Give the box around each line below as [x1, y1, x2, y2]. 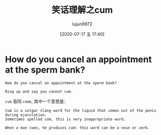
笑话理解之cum [51, 4, 113, 16]
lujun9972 [72, 21, 92, 27]
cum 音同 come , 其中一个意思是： [5, 98, 69, 104]
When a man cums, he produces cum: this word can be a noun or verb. [5, 125, 150, 130]
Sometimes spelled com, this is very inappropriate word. [5, 116, 126, 122]
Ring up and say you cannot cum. [5, 89, 73, 94]
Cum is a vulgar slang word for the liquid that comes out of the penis [5, 108, 157, 113]
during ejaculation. [5, 112, 47, 117]
